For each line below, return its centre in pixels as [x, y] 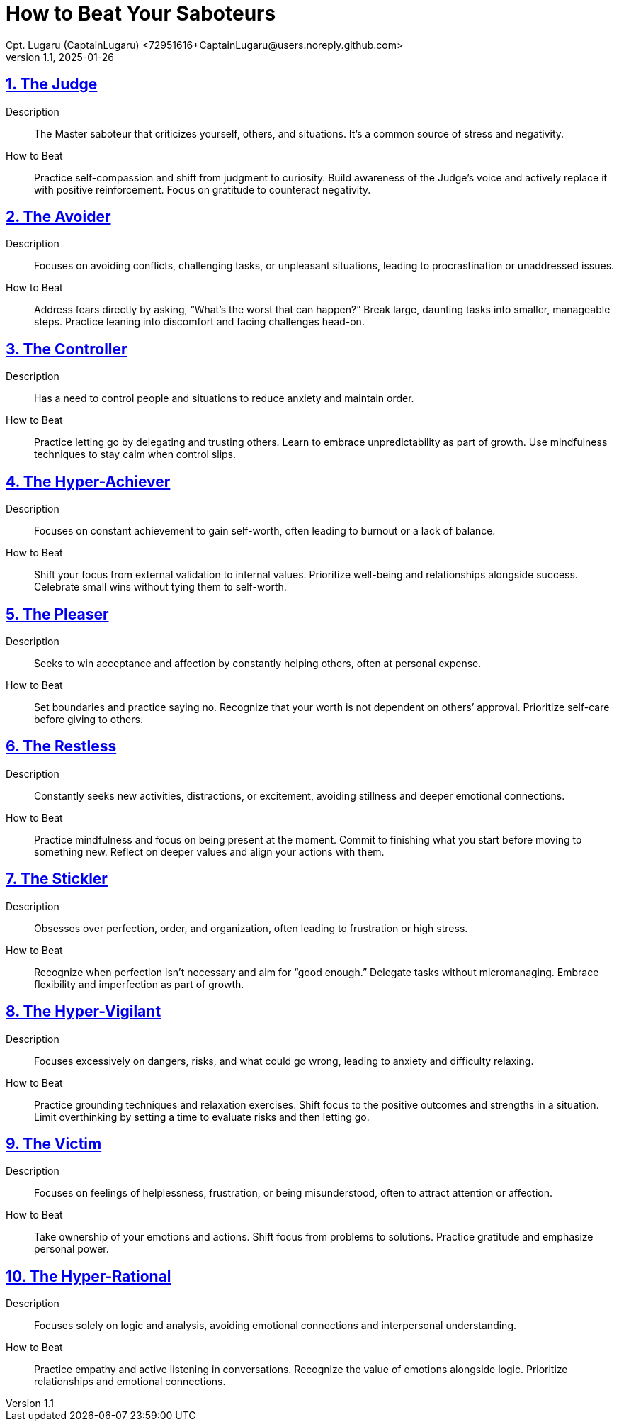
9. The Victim [54, 1143]
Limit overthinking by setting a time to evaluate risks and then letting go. [202, 1117]
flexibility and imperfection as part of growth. [139, 984]
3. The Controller [67, 349]
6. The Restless [61, 746]
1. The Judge [52, 84]
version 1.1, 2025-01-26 [60, 57]
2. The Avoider [58, 217]
